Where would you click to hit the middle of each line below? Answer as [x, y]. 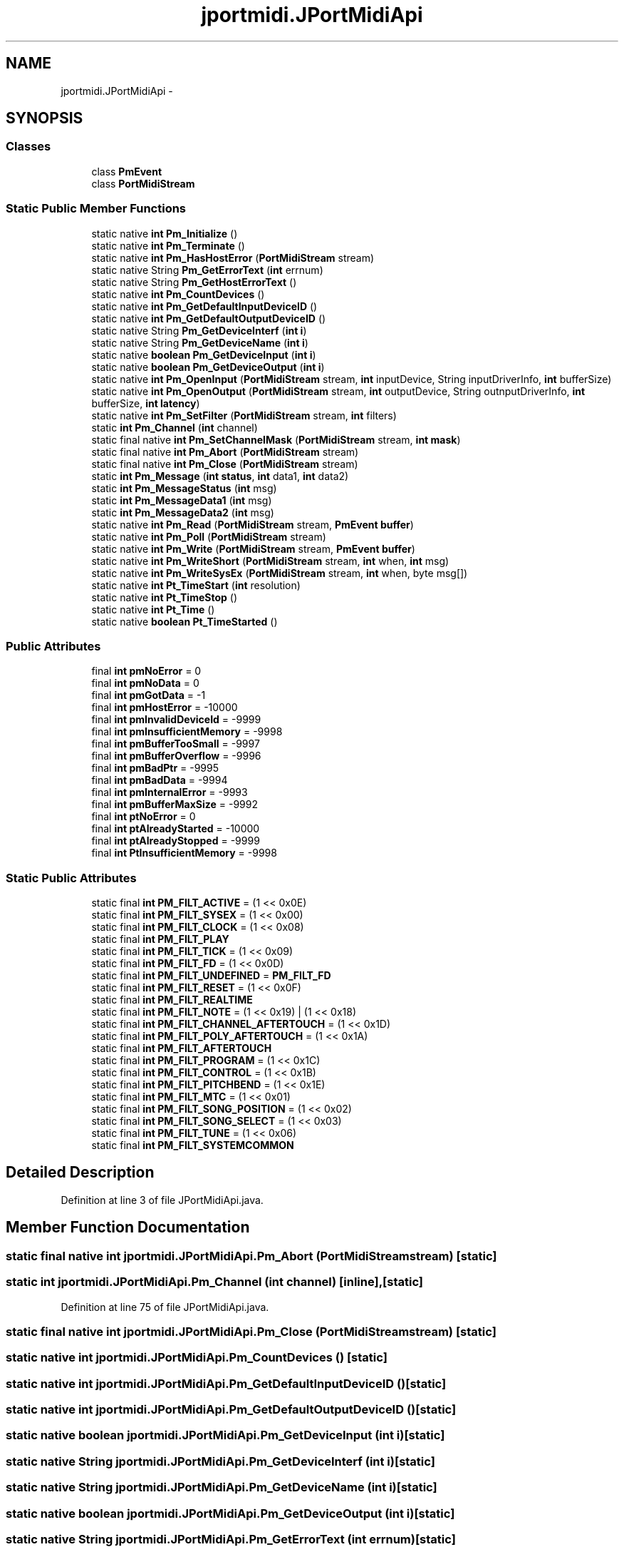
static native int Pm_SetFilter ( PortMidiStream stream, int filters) [244, 415]
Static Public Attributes [71, 878]
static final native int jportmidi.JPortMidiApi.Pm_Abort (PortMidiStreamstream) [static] [251, 1256]
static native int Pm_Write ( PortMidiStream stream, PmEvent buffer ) [253, 548]
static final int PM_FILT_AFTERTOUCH [182, 1048]
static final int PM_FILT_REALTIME [172, 1000]
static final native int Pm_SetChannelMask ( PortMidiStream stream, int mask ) [276, 439]
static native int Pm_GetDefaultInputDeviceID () [204, 306]
